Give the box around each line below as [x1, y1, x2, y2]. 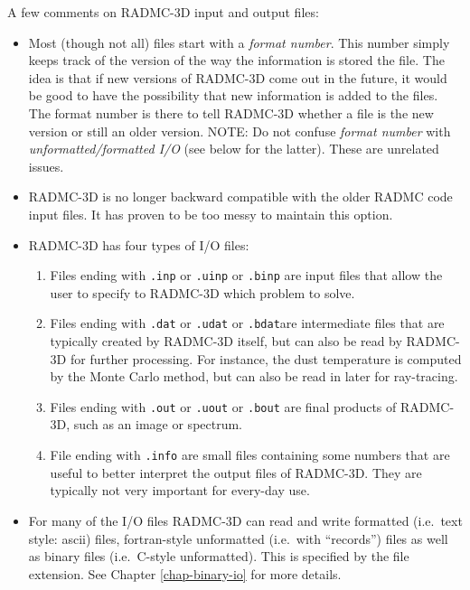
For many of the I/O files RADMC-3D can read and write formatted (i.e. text [28, 510, 463, 529]
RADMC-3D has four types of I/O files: [28, 235, 249, 254]
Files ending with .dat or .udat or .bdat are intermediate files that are [50, 314, 445, 332]
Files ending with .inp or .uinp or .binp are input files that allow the [50, 266, 443, 285]
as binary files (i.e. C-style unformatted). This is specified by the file [28, 547, 409, 566]
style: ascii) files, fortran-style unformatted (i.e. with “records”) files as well [28, 529, 448, 548]
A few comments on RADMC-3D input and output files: [7, 3, 319, 21]
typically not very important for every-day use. [50, 481, 310, 500]
